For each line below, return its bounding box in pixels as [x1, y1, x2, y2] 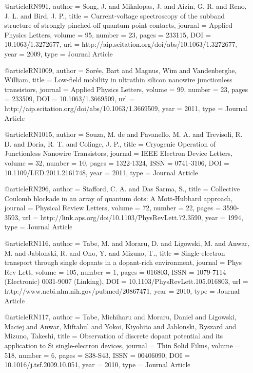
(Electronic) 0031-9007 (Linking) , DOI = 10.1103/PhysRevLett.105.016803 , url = [4, 276, 248, 286]
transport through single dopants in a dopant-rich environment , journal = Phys [4, 257, 242, 267]
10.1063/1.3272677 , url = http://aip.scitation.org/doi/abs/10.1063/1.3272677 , [4, 39, 237, 49]
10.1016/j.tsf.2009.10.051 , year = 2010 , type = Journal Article [4, 359, 191, 370]
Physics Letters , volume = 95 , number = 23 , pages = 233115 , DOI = [4, 29, 211, 39]
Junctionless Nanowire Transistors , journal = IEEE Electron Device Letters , [4, 148, 233, 158]
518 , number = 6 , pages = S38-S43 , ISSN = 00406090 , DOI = [4, 350, 190, 360]
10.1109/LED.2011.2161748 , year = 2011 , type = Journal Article [4, 167, 198, 177]
